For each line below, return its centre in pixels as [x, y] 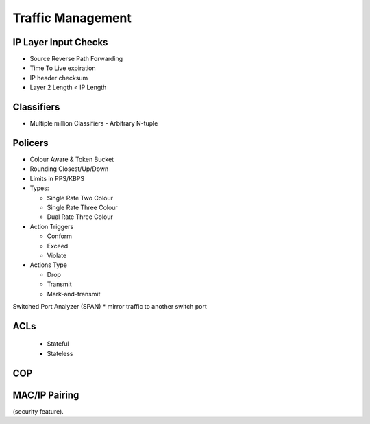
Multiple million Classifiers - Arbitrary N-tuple [94, 123]
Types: [39, 188]
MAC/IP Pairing [46, 395]
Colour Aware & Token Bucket [72, 160]
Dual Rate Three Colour [80, 217]
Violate [57, 255]
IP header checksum [59, 78]
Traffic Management [72, 18]
